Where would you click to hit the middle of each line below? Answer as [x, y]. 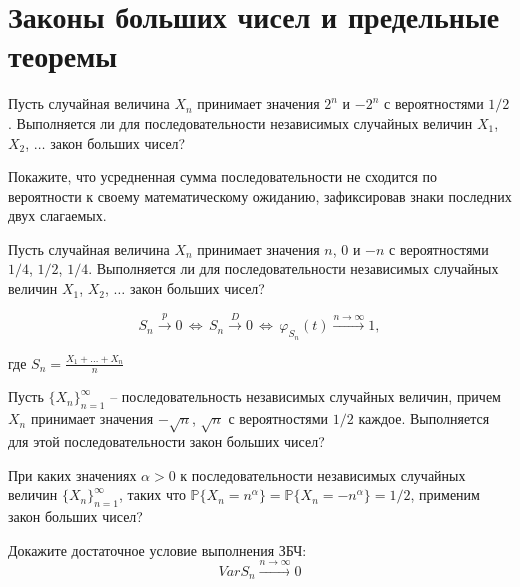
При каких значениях [72, 474]
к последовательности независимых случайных [323, 474]
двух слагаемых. [57, 215]
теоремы [63, 55]
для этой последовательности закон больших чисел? [166, 441]
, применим [445, 494]
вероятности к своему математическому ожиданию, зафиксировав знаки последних [260, 195]
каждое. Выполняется [424, 418]
